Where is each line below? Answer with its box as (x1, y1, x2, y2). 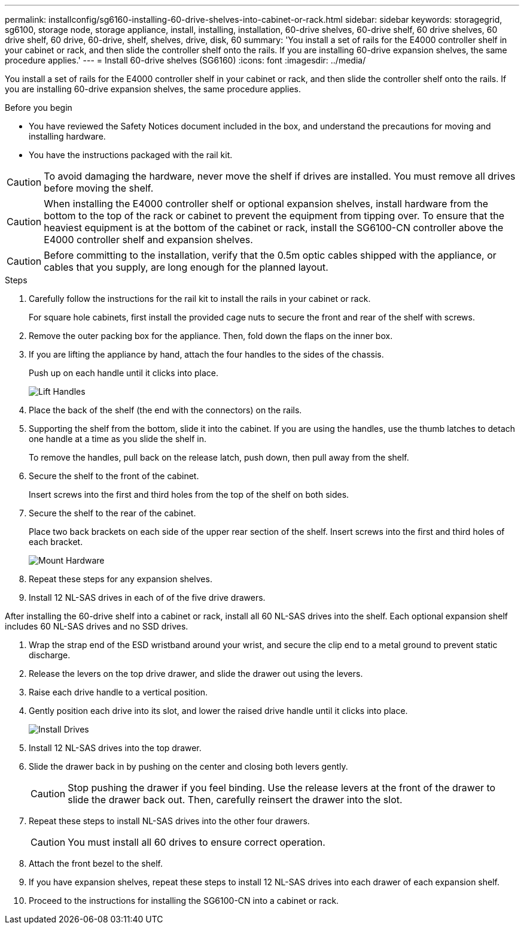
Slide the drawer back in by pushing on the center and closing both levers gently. (29, 761, 348, 771)
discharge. (29, 650, 71, 660)
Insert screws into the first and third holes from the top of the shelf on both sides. (29, 489, 349, 500)
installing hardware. (29, 131, 106, 141)
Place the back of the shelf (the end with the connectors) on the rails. (29, 405, 302, 415)
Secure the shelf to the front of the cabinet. (29, 471, 199, 481)
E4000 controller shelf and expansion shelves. (44, 234, 253, 246)
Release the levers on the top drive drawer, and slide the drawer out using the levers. (29, 668, 363, 679)
